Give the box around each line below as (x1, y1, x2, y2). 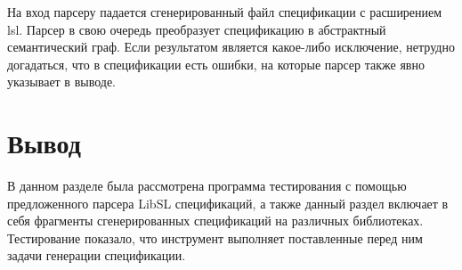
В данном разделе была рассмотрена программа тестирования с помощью (7, 176, 407, 195)
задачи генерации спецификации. (7, 246, 186, 265)
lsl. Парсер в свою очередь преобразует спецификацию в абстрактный (7, 20, 386, 38)
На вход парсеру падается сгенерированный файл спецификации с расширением (7, 3, 442, 20)
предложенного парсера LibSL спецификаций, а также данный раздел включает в (7, 193, 449, 212)
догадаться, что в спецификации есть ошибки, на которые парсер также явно (7, 54, 425, 73)
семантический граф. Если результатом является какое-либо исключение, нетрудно (7, 37, 455, 56)
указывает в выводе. (7, 72, 117, 91)
